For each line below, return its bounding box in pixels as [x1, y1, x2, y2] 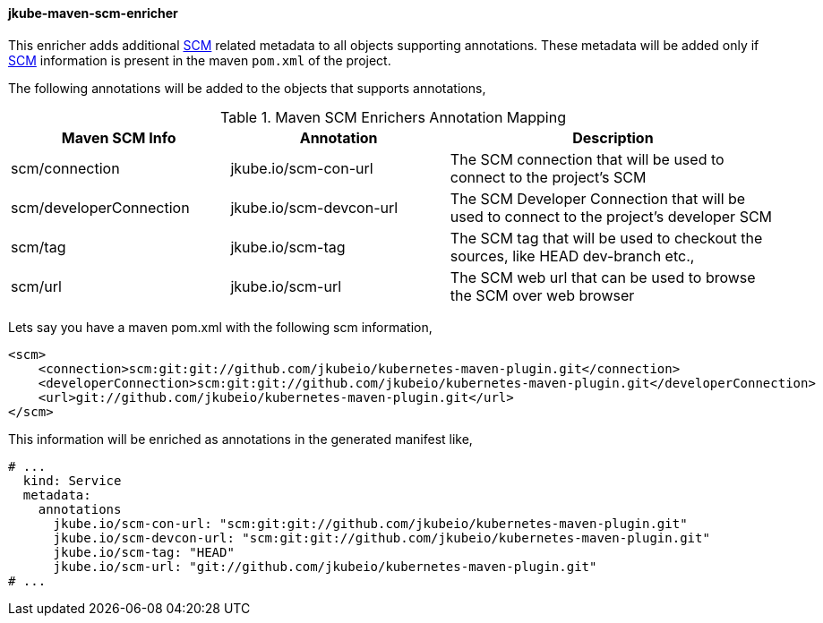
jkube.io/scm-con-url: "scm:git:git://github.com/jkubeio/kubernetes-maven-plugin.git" [53, 516, 688, 531]
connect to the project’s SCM [450, 167, 647, 186]
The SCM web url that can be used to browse [450, 268, 756, 286]
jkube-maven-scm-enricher [8, 5, 178, 21]
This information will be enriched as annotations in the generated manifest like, [8, 431, 473, 447]
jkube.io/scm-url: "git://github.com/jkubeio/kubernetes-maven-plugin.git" [53, 559, 597, 574]
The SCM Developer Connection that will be [450, 189, 746, 208]
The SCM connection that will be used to [450, 149, 724, 168]
